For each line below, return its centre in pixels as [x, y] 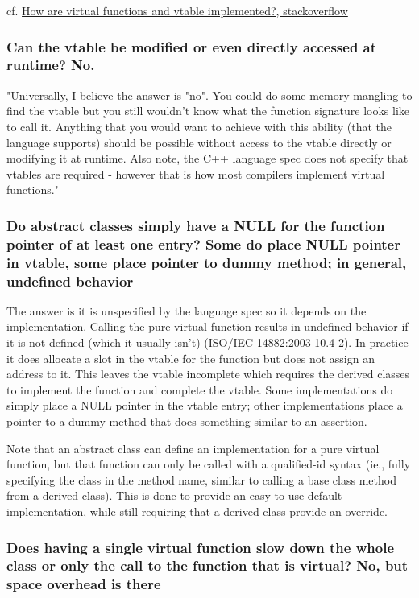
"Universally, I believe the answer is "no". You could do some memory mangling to [209, 95]
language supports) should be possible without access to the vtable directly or [199, 142]
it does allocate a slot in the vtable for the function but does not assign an [191, 358]
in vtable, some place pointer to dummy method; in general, [207, 262]
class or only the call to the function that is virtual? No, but [207, 565]
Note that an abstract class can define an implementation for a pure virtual [193, 448]
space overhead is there [84, 584]
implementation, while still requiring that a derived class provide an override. [197, 511]
